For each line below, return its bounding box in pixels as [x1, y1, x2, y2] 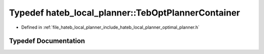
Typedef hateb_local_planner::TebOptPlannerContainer [9, 7, 241, 18]
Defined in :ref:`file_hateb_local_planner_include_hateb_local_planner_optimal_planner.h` [21, 24, 200, 30]
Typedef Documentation [9, 37, 85, 45]
